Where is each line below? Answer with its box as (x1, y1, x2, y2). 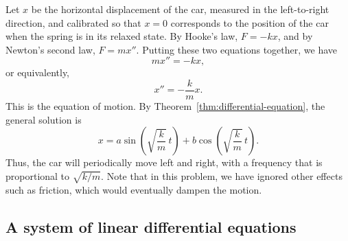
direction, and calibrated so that (5, 15, 141, 30)
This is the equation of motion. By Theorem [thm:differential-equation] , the (5, 99, 325, 113)
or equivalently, (5, 65, 70, 80)
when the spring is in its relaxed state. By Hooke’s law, (5, 29, 238, 43)
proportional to (5, 168, 70, 183)
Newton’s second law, (5, 42, 95, 56)
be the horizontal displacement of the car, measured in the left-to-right (31, 2, 329, 16)
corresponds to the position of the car (170, 15, 329, 30)
